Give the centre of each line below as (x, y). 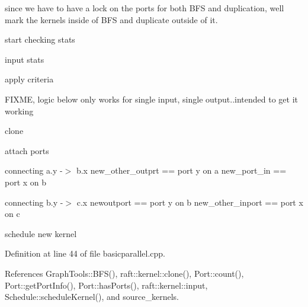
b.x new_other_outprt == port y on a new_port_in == (181, 170)
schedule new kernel (41, 233)
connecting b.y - (34, 202)
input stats (25, 59)
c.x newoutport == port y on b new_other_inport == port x (190, 202)
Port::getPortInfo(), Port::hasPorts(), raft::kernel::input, (106, 285)
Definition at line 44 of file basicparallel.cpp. (85, 253)
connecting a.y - (34, 170)
